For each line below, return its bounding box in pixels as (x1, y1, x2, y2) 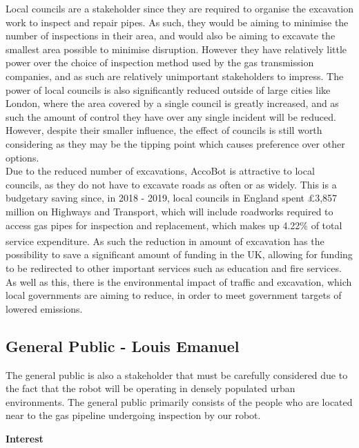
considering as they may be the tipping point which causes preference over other (6, 136, 345, 150)
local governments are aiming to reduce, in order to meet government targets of (6, 288, 342, 302)
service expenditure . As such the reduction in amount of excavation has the (6, 233, 324, 248)
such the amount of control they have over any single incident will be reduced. (6, 109, 336, 124)
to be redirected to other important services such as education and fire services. (6, 260, 342, 275)
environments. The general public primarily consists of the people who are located (6, 394, 353, 409)
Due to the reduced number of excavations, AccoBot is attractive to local (6, 164, 315, 178)
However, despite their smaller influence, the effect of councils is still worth (6, 123, 322, 137)
